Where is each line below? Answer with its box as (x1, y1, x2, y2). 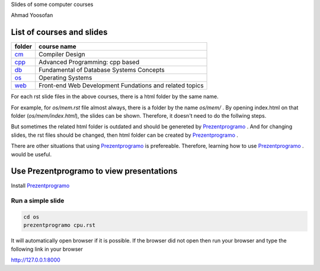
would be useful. (11, 150, 52, 157)
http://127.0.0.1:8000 (11, 256, 60, 264)
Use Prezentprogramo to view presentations (11, 166, 178, 177)
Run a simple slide (11, 197, 65, 205)
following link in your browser (11, 245, 83, 253)
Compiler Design (39, 51, 85, 59)
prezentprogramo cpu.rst (23, 222, 96, 229)
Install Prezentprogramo (11, 182, 70, 189)
